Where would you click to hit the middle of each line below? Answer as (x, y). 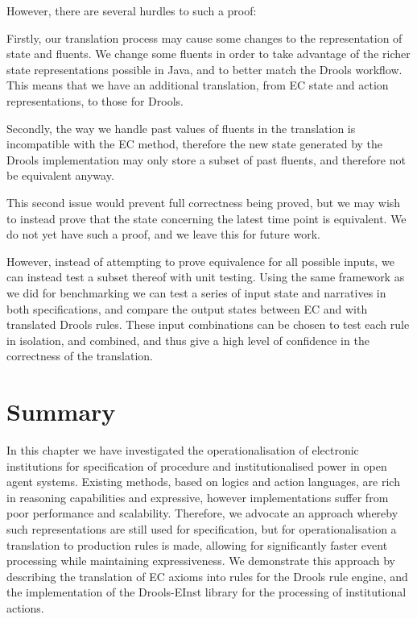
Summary (61, 411)
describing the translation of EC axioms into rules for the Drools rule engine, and (207, 576)
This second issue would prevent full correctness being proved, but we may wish (204, 202)
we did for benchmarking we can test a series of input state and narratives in (196, 292)
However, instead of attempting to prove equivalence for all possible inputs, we (200, 261)
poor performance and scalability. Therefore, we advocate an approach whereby (202, 513)
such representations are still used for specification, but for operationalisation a (202, 528)
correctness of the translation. (80, 356)
